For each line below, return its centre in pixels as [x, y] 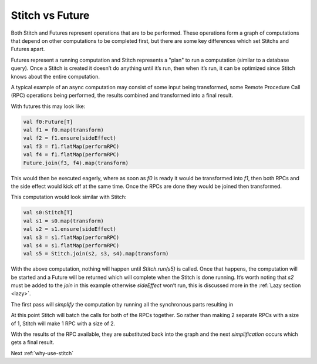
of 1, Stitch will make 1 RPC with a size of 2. [63, 323]
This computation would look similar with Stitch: [69, 197]
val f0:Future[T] [48, 122]
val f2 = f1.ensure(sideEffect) [70, 138]
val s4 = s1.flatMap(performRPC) [71, 245]
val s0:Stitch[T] [48, 213]
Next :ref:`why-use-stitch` [42, 353]
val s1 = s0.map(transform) [63, 221]
